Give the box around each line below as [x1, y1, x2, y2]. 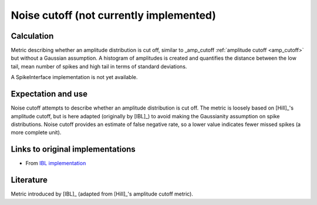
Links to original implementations [11, 144, 136, 155]
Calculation [11, 31, 54, 41]
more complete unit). [11, 129, 62, 136]
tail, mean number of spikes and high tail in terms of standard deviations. [11, 63, 187, 70]
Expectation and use [11, 89, 88, 99]
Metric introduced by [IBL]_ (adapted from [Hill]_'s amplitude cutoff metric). [11, 190, 194, 197]
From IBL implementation [25, 160, 86, 167]
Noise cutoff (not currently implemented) [11, 9, 217, 22]
